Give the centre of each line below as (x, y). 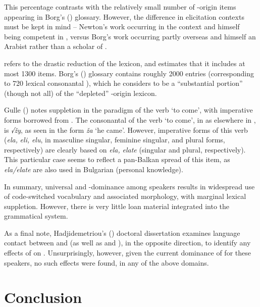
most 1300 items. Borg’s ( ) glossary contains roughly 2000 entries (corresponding (129, 73)
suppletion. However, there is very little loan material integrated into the (117, 206)
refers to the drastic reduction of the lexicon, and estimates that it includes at (125, 63)
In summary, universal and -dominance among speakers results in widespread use (129, 186)
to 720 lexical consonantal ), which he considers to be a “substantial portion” (123, 83)
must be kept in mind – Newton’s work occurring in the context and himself (122, 27)
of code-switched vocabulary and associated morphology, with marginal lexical (125, 196)
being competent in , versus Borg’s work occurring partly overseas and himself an (130, 36)
